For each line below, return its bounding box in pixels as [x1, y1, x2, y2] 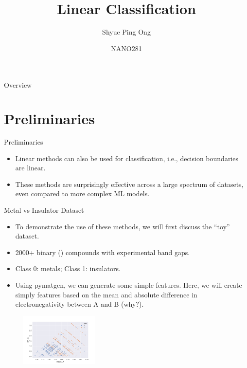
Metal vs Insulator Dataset [4, 205, 84, 215]
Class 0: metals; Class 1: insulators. [15, 263, 121, 274]
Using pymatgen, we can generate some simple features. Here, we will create [15, 279, 242, 290]
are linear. [15, 163, 46, 173]
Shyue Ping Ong [102, 27, 151, 37]
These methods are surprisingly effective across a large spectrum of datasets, [15, 179, 244, 189]
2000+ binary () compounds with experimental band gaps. [15, 247, 190, 257]
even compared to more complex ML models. [15, 188, 150, 199]
